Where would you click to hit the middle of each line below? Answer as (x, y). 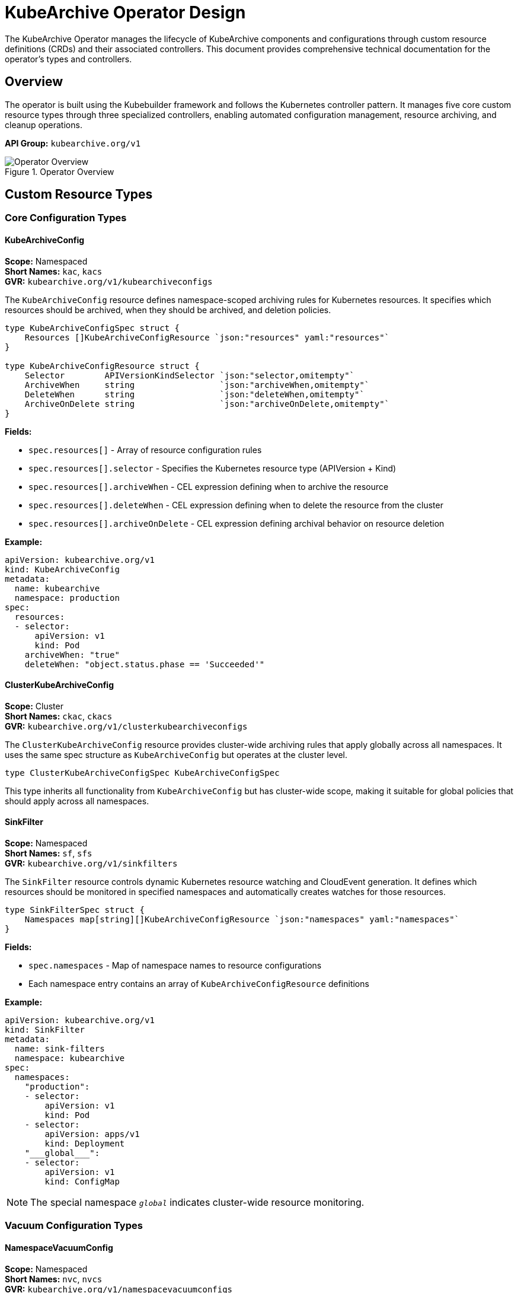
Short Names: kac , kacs (54, 271)
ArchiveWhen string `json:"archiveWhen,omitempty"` (197, 385)
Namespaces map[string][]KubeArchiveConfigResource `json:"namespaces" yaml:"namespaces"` (242, 920)
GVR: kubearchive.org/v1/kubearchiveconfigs (109, 281)
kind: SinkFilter (45, 1030)
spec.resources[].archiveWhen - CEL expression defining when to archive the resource (209, 486)
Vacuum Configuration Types (74, 1226)
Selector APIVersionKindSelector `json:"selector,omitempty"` (190, 375)
